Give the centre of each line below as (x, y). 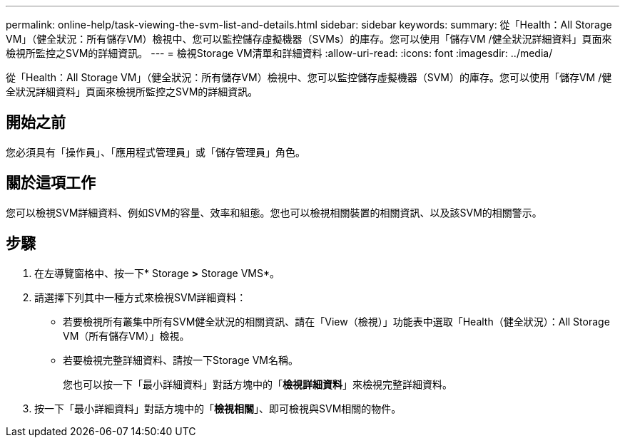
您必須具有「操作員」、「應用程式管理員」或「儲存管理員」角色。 (156, 152)
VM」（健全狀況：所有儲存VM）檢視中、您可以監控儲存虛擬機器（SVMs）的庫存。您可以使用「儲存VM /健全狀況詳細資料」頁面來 (309, 39)
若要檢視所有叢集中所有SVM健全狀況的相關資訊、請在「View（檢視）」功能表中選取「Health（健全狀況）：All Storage (336, 321)
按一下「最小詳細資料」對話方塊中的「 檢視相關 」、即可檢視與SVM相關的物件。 (218, 408)
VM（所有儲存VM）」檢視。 (126, 335)
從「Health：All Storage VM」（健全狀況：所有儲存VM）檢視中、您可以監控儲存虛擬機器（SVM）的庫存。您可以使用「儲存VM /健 (309, 77)
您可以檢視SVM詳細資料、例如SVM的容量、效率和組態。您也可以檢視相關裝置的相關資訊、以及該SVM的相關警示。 (274, 212)
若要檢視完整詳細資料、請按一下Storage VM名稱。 (181, 360)
